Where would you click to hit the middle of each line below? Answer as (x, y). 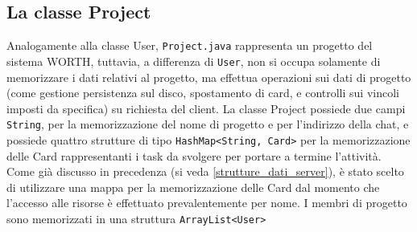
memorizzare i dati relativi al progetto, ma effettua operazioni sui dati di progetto (209, 77)
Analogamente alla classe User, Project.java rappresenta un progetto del (190, 45)
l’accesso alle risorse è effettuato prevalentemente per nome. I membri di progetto (207, 203)
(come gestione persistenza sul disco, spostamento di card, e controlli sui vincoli (203, 93)
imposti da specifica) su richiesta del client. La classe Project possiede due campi (206, 108)
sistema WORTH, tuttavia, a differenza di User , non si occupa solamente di (194, 61)
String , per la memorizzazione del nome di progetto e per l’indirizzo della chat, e (208, 124)
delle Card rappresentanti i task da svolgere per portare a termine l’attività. (194, 155)
